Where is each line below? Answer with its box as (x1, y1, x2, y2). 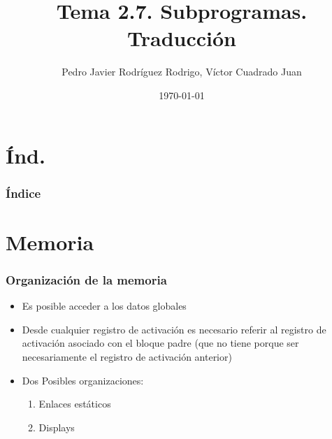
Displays (38, 419, 75, 434)
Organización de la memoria (6, 271, 167, 288)
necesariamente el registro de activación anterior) (22, 349, 232, 364)
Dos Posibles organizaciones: (22, 373, 144, 387)
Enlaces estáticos (38, 396, 111, 411)
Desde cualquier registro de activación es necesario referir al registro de (22, 322, 326, 336)
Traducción (127, 24, 236, 52)
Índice (6, 184, 41, 201)
